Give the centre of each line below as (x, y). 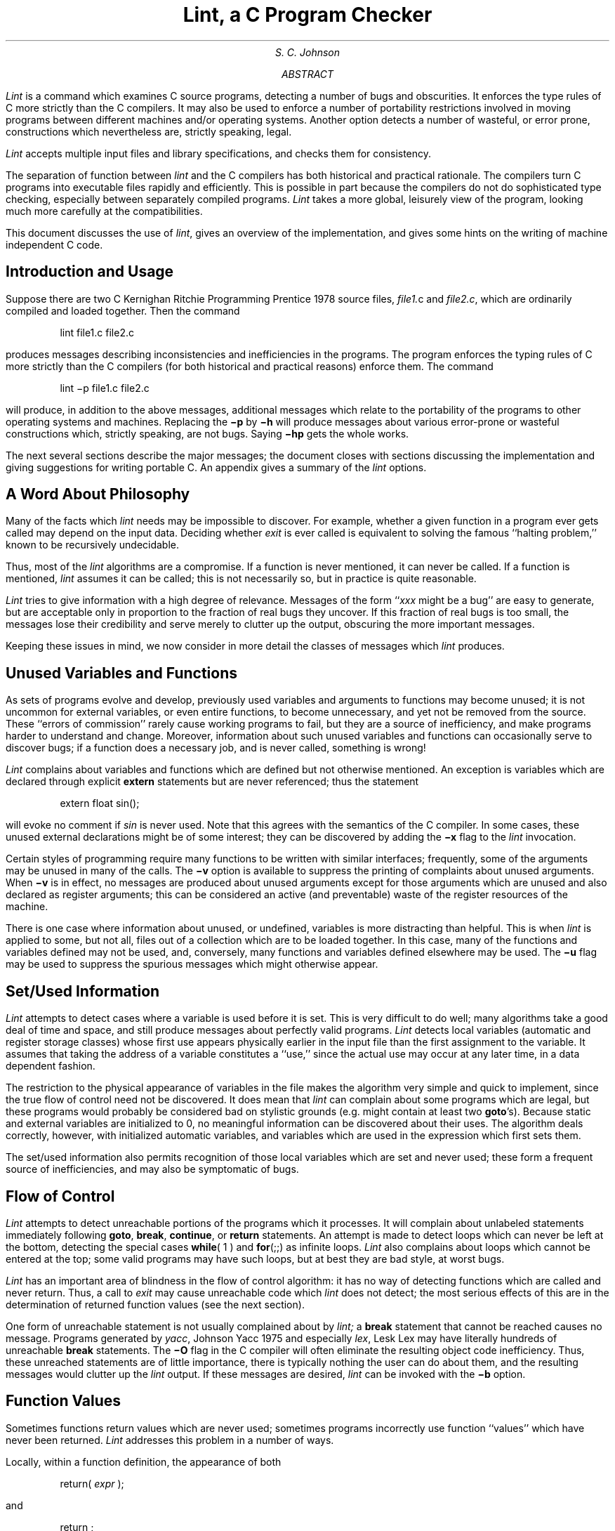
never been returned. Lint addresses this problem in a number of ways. (170, 1440)
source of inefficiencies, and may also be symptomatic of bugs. (152, 1169)
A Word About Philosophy (98, 494)
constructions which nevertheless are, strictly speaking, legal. (149, 131)
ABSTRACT (307, 74)
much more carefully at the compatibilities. (104, 211)
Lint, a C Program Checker (307, 15)
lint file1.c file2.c (97, 332)
